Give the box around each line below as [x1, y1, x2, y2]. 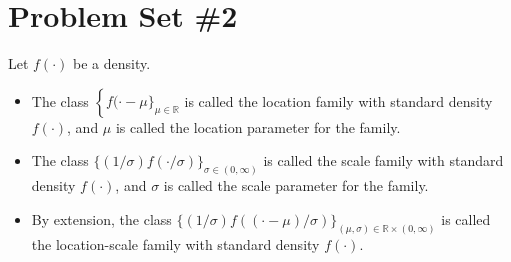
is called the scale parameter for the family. [163, 175, 429, 196]
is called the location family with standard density [184, 90, 493, 111]
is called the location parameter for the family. [115, 116, 401, 137]
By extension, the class [31, 208, 172, 229]
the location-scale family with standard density [31, 233, 320, 254]
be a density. [72, 53, 151, 74]
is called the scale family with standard [263, 150, 504, 171]
